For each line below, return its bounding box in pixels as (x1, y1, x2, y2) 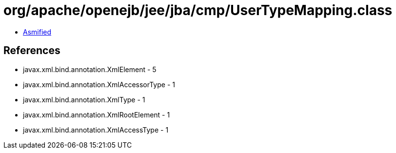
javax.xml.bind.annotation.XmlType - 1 (23, 95, 145, 104)
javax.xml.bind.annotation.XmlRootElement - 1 (23, 110, 170, 119)
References (3, 44, 60, 57)
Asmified (23, 27, 52, 36)
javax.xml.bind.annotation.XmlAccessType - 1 (23, 125, 169, 134)
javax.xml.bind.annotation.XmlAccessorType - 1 (23, 80, 175, 89)
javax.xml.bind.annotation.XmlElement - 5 (23, 65, 157, 74)
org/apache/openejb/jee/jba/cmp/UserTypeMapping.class (3, 2, 393, 19)
